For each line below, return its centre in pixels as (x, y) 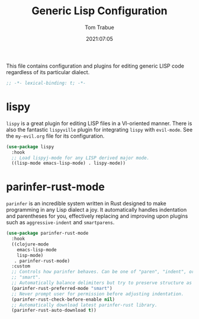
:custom (21, 266)
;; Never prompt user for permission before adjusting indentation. (98, 294)
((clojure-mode (30, 244)
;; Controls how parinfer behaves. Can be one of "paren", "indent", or (103, 272)
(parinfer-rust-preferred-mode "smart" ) (62, 288)
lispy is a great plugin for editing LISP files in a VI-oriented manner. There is (99, 123)
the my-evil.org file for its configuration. (55, 136)
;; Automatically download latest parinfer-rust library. (85, 305)
